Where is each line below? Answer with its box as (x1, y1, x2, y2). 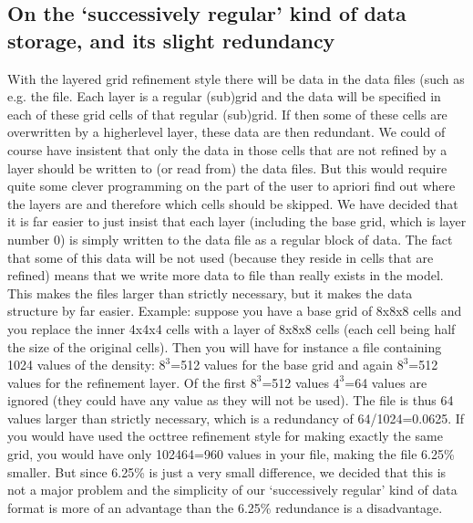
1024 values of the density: (7, 355, 155, 374)
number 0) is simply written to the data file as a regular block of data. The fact (7, 229, 453, 248)
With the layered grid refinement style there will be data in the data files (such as (7, 68, 465, 88)
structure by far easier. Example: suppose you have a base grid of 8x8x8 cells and (7, 301, 462, 320)
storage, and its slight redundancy (7, 26, 335, 54)
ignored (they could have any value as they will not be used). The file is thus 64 (7, 391, 454, 410)
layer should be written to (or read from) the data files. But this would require (7, 158, 447, 177)
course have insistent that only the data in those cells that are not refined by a (7, 140, 447, 159)
